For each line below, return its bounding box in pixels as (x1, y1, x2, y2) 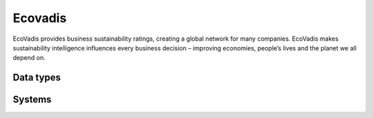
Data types (12, 72, 61, 83)
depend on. (12, 54, 46, 62)
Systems (12, 94, 52, 106)
